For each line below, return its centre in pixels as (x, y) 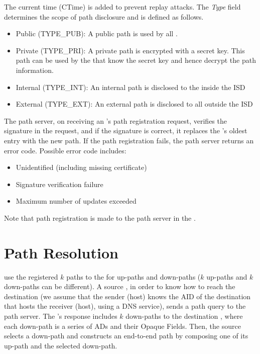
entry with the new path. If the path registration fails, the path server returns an (129, 140)
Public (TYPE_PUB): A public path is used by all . (97, 33)
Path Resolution (61, 252)
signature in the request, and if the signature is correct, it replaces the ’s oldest (126, 130)
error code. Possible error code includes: (65, 150)
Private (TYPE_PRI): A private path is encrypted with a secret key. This (130, 50)
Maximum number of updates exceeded (76, 201)
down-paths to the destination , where (184, 316)
